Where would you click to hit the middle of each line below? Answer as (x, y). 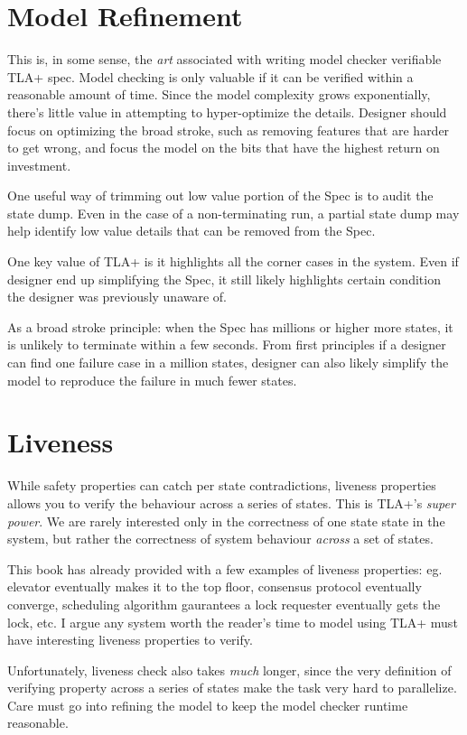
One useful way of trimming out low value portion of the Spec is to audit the (220, 195)
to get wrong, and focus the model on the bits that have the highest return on (224, 148)
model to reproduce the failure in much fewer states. (152, 380)
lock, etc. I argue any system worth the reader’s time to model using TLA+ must (233, 622)
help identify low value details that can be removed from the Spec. (191, 231)
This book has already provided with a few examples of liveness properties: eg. (225, 568)
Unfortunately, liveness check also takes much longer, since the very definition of (229, 670)
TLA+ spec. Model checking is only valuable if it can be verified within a (210, 76)
